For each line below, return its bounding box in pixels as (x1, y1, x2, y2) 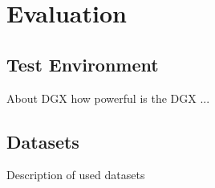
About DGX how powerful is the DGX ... (6, 89, 210, 106)
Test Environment (6, 51, 159, 76)
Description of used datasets (6, 166, 145, 183)
